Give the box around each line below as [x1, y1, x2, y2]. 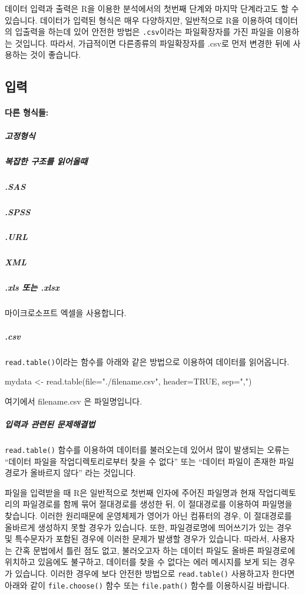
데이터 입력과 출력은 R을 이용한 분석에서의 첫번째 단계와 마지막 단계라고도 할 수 [5, 2, 299, 14]
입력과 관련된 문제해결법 [5, 418, 95, 430]
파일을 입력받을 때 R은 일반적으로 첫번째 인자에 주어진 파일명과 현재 [5, 486, 256, 498]
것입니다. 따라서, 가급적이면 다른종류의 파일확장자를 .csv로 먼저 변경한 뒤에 [15, 37, 290, 49]
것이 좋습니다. [30, 48, 81, 61]
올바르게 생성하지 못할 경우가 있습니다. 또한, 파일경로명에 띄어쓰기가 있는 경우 [5, 521, 292, 533]
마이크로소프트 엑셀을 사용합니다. [5, 307, 127, 319]
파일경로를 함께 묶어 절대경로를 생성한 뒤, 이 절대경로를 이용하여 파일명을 [22, 498, 293, 510]
